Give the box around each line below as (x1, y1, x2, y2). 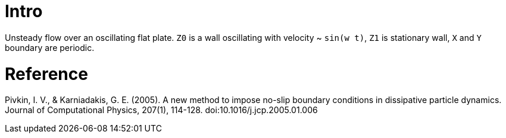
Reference (5, 63, 88, 84)
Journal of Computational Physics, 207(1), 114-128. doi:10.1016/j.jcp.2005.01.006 (5, 105, 318, 115)
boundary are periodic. (5, 42, 95, 53)
